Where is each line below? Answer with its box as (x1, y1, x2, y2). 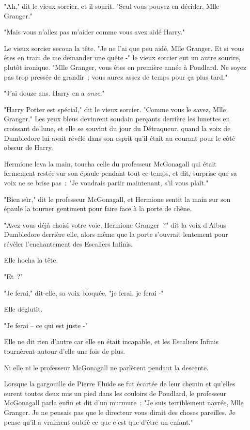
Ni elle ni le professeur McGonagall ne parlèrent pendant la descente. (4, 362, 209, 372)
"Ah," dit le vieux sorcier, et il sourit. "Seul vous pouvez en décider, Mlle (4, 1, 219, 11)
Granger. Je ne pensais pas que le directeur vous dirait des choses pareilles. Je (4, 407, 235, 417)
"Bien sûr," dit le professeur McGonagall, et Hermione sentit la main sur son (4, 194, 231, 204)
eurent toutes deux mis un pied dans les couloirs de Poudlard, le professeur (4, 388, 227, 398)
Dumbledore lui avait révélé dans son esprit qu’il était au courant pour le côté (4, 132, 235, 143)
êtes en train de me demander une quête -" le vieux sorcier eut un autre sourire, (4, 52, 241, 63)
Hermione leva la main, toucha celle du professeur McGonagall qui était (4, 158, 217, 168)
